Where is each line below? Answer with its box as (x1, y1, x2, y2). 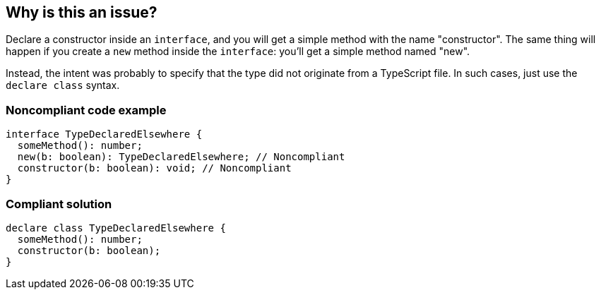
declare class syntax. (6, 79, 120, 92)
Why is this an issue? (6, 4, 157, 21)
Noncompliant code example (6, 102, 167, 117)
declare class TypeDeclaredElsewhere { (6, 222, 226, 234)
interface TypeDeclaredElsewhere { (6, 128, 203, 140)
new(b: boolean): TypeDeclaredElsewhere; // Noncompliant (17, 151, 345, 163)
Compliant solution (6, 196, 112, 211)
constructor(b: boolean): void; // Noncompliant (17, 162, 292, 174)
